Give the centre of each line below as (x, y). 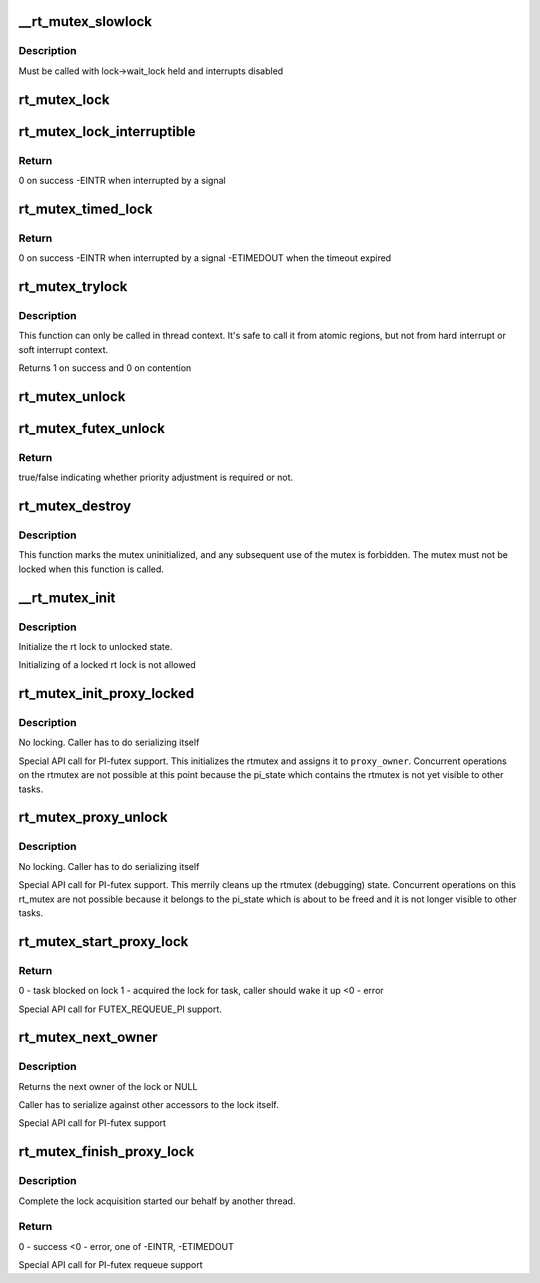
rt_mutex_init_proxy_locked (106, 693)
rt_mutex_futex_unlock (91, 428)
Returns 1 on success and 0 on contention (105, 368)
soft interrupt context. (63, 349)
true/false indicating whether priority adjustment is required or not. (156, 477)
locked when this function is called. (91, 569)
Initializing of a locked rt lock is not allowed (107, 665)
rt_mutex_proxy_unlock (93, 817)
